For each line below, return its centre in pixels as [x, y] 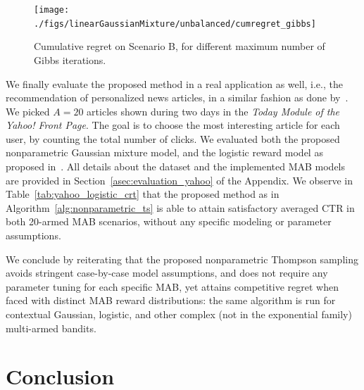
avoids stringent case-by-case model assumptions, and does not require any [167, 273]
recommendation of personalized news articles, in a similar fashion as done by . [177, 97]
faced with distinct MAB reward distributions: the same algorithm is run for [171, 300]
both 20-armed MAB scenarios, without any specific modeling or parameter [169, 221]
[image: [52, 10]
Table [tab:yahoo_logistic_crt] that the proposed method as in [143, 194]
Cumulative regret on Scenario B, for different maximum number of [180, 46]
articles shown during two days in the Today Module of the [213, 111]
